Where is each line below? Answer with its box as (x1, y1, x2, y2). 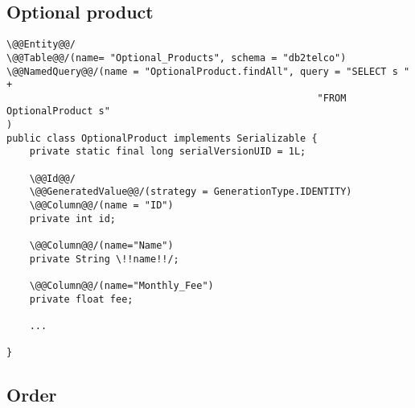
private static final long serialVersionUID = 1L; (29, 146, 306, 158)
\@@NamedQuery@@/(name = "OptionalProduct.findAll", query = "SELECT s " (6, 65, 410, 77)
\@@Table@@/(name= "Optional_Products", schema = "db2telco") (6, 52, 347, 64)
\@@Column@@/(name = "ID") (29, 200, 174, 212)
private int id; (29, 212, 117, 225)
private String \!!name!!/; (29, 253, 179, 265)
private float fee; (29, 293, 134, 305)
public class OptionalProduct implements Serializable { (6, 132, 318, 144)
